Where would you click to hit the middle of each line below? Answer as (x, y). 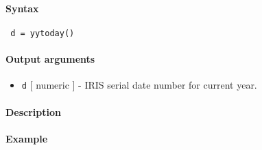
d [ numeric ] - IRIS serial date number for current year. (139, 85)
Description (34, 111)
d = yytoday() (43, 33)
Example (27, 138)
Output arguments (50, 59)
